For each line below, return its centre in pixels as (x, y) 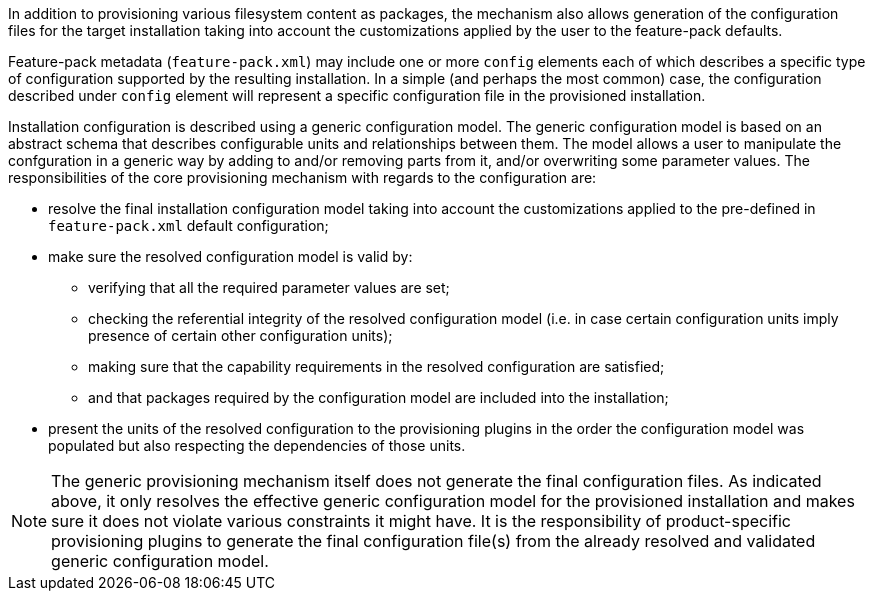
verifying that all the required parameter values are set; (269, 287)
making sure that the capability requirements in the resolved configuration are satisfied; (376, 366)
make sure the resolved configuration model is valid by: (230, 256)
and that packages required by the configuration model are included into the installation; (378, 397)
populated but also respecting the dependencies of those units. (257, 445)
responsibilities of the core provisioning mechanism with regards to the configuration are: (302, 177)
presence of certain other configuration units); (240, 335)
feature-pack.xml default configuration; (188, 225)
